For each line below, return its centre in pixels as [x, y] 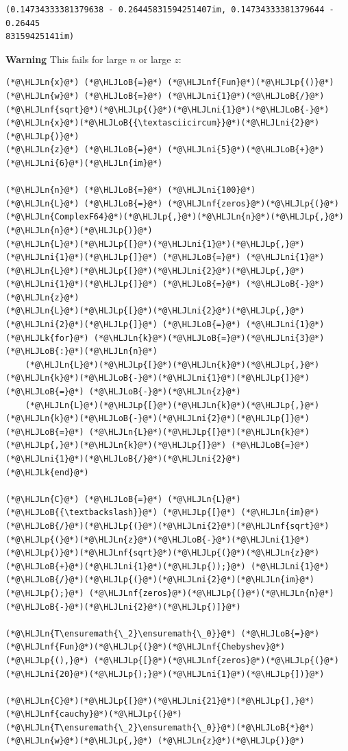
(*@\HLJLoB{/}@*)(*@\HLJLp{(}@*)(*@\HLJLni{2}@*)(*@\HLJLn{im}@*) [160, 580]
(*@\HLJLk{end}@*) [47, 472]
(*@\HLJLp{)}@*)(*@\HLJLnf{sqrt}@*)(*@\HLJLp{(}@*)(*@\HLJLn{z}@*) [163, 553]
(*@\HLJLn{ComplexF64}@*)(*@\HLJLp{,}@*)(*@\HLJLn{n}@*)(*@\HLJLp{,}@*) [175, 217]
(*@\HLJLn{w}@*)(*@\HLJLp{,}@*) [79, 741]
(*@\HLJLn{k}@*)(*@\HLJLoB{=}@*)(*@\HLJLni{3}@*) [209, 338]
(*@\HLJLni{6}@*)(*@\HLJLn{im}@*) [84, 163]
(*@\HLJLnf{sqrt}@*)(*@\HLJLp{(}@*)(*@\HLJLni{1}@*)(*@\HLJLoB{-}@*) [167, 109]
